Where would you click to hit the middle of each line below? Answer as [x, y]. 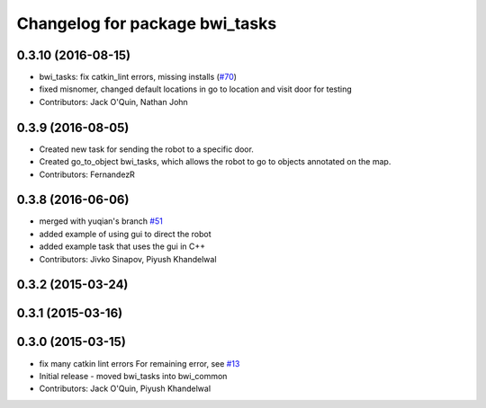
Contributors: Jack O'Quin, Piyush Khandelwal [125, 389]
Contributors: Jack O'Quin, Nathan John [113, 102]
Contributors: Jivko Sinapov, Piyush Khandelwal [128, 259]
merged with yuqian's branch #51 [101, 221]
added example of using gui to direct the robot [125, 234]
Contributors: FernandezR [87, 174]
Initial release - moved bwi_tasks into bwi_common [133, 376]
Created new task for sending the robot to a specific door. [146, 149]
